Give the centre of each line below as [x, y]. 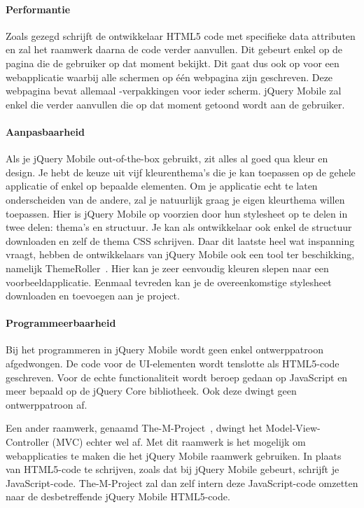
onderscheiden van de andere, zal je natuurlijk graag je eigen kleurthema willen [175, 199]
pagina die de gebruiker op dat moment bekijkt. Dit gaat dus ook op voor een [173, 63]
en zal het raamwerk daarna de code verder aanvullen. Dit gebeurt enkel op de [174, 49]
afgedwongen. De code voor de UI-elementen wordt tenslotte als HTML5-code [173, 364]
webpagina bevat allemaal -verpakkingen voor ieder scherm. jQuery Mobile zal [174, 91]
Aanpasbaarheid [45, 131]
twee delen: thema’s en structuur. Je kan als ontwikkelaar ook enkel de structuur [179, 227]
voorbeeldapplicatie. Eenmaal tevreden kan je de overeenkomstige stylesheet [169, 282]
